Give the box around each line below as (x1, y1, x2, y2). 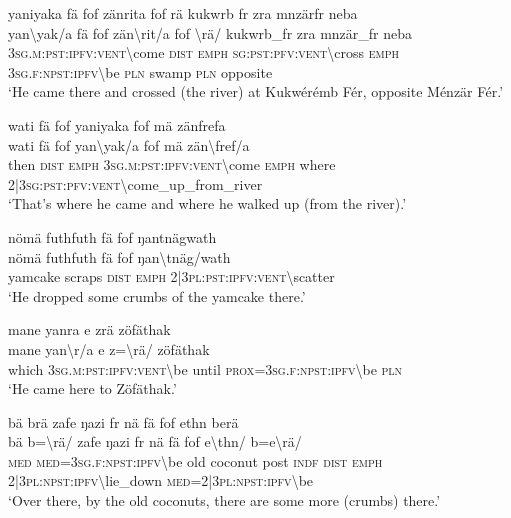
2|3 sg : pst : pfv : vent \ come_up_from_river (8, 173, 263, 194)
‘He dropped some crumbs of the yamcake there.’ (8, 285, 306, 306)
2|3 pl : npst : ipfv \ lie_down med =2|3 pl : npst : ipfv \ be (8, 470, 314, 491)
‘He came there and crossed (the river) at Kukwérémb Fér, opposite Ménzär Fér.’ (8, 81, 504, 102)
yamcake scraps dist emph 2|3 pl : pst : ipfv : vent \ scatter (8, 266, 335, 287)
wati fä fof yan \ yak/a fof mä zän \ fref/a (8, 134, 250, 155)
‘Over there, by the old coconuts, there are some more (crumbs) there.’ (8, 490, 441, 511)
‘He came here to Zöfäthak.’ (8, 378, 177, 399)
